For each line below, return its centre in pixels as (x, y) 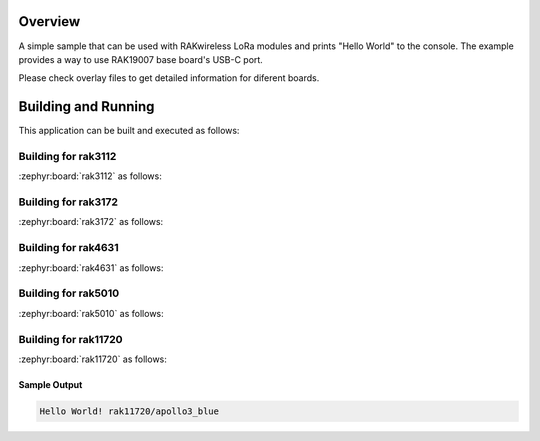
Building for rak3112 (67, 156)
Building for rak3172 (68, 202)
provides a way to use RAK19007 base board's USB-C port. (141, 59)
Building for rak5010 (69, 293)
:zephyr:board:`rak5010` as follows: (91, 313)
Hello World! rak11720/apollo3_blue (129, 411)
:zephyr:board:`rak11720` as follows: (92, 359)
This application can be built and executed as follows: (129, 131)
